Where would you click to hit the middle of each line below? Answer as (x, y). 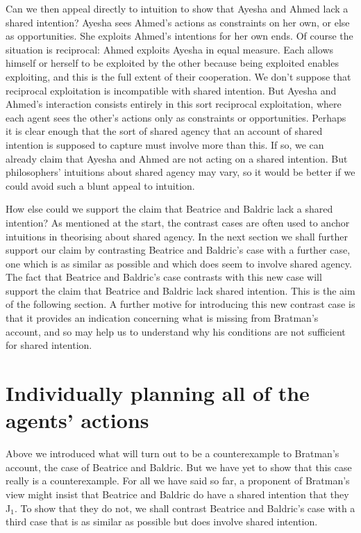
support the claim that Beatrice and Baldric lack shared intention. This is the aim (180, 290)
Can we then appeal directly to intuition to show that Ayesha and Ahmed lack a (177, 8)
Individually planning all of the (158, 393)
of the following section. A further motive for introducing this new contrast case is (180, 304)
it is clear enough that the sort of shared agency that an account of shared (164, 131)
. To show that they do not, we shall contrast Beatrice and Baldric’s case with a (185, 508)
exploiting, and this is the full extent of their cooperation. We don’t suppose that (178, 76)
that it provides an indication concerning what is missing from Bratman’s (162, 318)
